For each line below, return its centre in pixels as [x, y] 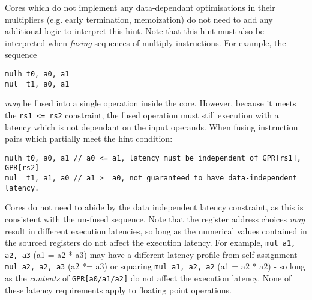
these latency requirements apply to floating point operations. [118, 289]
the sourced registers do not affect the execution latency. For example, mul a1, [150, 243]
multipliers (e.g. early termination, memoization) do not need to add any [139, 19]
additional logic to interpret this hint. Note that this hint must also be [135, 31]
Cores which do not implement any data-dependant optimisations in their [140, 7]
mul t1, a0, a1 [37, 84]
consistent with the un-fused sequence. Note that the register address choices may [155, 219]
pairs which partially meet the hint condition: [89, 139]
